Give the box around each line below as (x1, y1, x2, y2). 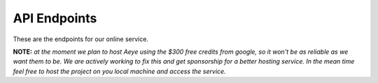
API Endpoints (13, 10, 97, 26)
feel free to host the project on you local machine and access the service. (13, 67, 227, 75)
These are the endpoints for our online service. (13, 35, 148, 43)
